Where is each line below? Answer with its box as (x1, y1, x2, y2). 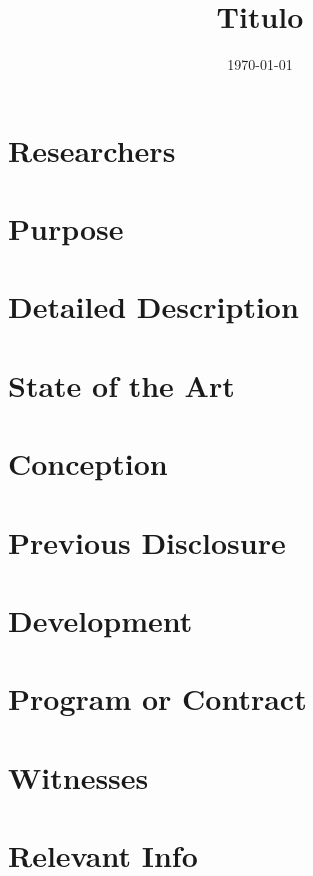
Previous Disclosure (8, 521, 286, 562)
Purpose (8, 208, 124, 249)
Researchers (8, 129, 176, 170)
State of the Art (8, 364, 235, 405)
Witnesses (8, 756, 149, 797)
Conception (8, 443, 168, 484)
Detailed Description (8, 286, 299, 327)
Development (8, 599, 193, 640)
